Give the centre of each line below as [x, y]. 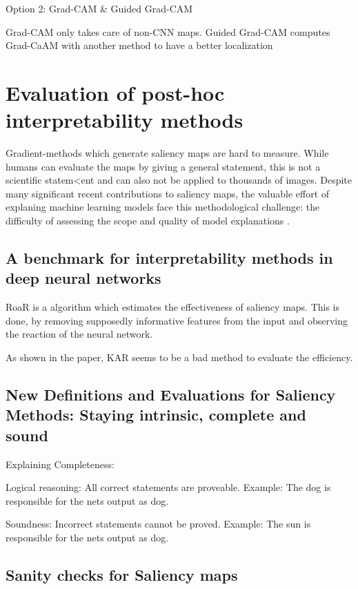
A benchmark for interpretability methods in [169, 258]
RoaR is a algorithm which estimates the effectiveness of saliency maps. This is [173, 307]
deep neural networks [83, 278]
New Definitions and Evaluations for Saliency [171, 395]
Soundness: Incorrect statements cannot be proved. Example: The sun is [158, 524]
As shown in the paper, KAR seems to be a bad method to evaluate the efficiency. [179, 357]
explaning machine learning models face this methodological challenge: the [163, 207]
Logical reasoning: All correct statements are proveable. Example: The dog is [168, 487]
